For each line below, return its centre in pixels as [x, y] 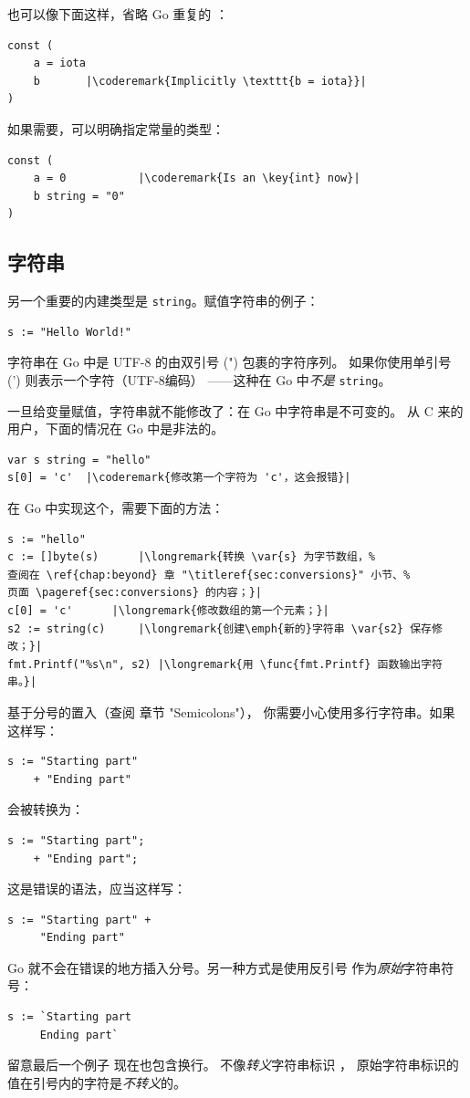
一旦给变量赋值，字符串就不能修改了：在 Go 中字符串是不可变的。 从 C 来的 [235, 410]
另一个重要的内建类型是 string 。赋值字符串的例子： [163, 301]
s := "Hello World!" [70, 332]
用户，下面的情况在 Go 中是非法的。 [116, 429]
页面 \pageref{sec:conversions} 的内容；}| [135, 593]
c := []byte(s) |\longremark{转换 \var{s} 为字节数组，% [191, 557]
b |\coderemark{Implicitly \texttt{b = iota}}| [200, 81]
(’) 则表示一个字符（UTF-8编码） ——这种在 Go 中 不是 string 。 [199, 379]
